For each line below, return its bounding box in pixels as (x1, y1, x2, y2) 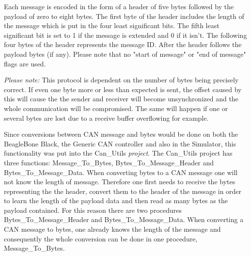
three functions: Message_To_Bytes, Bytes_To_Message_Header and (4, 157, 214, 167)
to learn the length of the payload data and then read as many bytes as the (4, 195, 228, 206)
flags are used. (4, 58, 46, 68)
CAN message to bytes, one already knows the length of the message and (4, 224, 221, 234)
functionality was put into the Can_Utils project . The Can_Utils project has (4, 148, 233, 158)
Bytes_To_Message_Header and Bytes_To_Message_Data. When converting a (4, 214, 244, 224)
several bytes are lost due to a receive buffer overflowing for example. (4, 112, 209, 123)
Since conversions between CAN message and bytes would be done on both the (4, 129, 238, 139)
